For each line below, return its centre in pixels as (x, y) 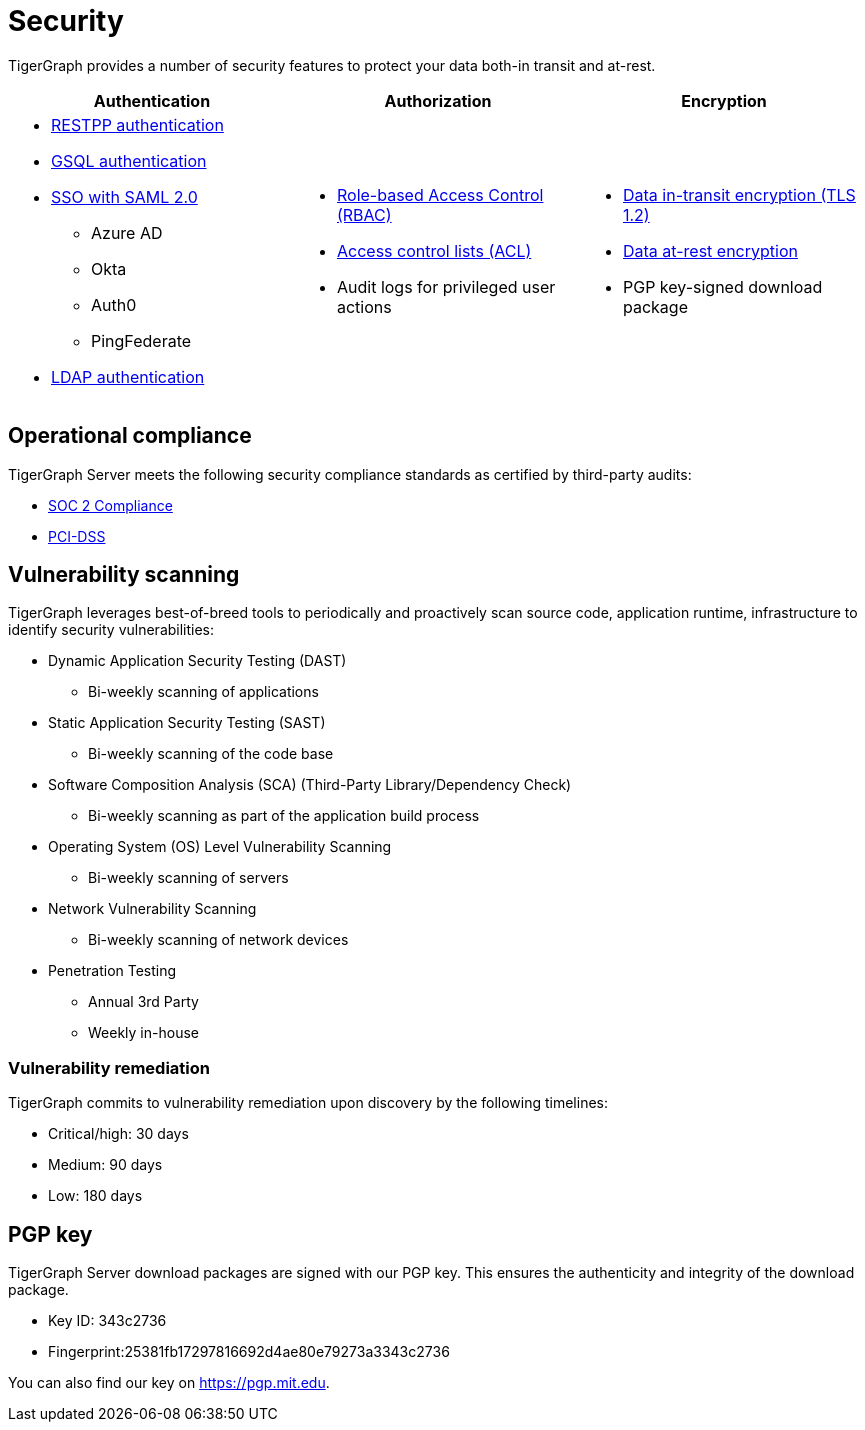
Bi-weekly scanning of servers (188, 878)
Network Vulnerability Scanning (152, 909)
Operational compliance (130, 436)
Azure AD (127, 232)
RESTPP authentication (137, 124)
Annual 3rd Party (143, 1002)
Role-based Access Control (440, 194)
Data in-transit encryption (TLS (739, 194)
